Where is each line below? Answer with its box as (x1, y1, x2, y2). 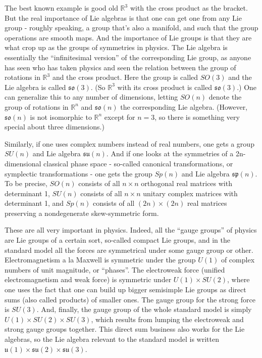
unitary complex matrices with (143, 188, 238, 198)
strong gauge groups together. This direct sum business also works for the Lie (5, 324, 245, 334)
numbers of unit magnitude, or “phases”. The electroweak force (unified (5, 264, 225, 275)
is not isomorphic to (30, 111, 92, 122)
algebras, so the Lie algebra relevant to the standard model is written (5, 334, 219, 344)
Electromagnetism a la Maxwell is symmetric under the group (5, 254, 196, 265)
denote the (208, 92, 242, 102)
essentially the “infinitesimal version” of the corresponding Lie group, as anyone (5, 52, 251, 62)
